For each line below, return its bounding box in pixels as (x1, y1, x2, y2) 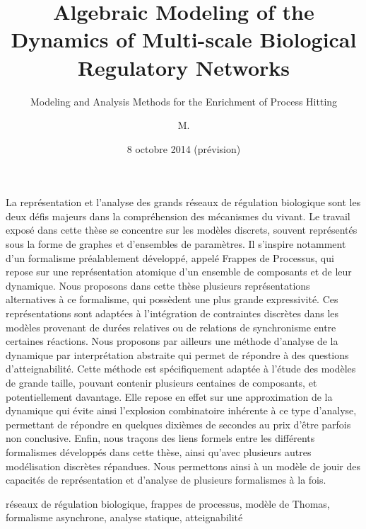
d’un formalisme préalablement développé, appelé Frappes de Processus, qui (6, 250, 334, 265)
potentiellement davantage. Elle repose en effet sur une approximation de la (6, 389, 333, 404)
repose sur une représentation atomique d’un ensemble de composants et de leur (6, 264, 352, 279)
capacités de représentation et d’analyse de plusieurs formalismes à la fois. (6, 472, 326, 487)
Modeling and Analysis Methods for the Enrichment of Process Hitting (30, 93, 338, 108)
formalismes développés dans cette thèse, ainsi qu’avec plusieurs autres (6, 444, 312, 459)
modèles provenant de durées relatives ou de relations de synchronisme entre (6, 319, 336, 334)
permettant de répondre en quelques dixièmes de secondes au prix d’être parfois (6, 416, 351, 431)
